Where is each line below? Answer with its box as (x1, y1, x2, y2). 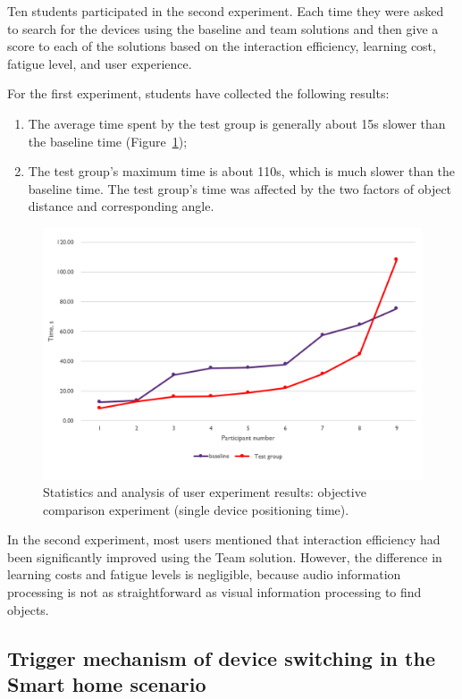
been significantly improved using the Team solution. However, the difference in (7, 547, 442, 566)
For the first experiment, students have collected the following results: (7, 84, 390, 103)
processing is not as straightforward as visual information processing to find (7, 583, 422, 602)
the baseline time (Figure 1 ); (28, 131, 188, 150)
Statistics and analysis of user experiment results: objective (43, 483, 366, 501)
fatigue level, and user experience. (7, 54, 192, 72)
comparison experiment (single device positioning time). (43, 500, 349, 518)
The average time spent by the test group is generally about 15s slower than (28, 114, 446, 132)
